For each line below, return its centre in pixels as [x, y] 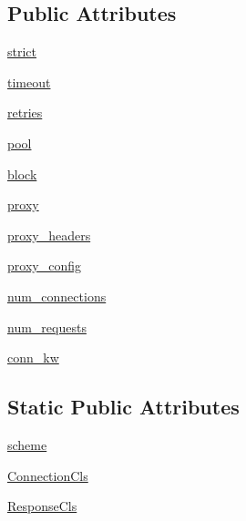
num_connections [57, 296]
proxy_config [44, 266]
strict [22, 51]
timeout [29, 82]
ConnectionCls [48, 475]
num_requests [47, 327]
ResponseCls [42, 506]
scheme [27, 444]
